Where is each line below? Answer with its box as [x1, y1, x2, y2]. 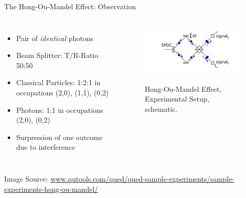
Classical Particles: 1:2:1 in [16, 77, 100, 88]
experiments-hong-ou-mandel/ [4, 183, 98, 194]
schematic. [145, 103, 177, 114]
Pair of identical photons [16, 32, 94, 43]
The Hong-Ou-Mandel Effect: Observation [4, 1, 136, 11]
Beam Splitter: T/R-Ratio [16, 50, 98, 61]
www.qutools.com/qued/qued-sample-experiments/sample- [50, 173, 235, 184]
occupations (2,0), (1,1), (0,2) [16, 87, 109, 97]
